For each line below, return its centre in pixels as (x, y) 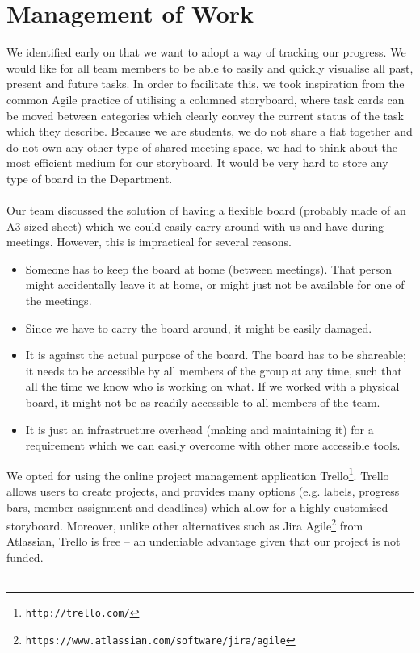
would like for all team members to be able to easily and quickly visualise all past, (210, 67)
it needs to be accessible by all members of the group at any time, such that (214, 370)
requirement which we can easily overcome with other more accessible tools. (213, 445)
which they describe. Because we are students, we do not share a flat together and (210, 131)
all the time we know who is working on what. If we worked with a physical (212, 386)
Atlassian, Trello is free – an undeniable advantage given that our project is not (204, 541)
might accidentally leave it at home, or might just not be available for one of (215, 285)
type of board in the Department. (90, 178)
